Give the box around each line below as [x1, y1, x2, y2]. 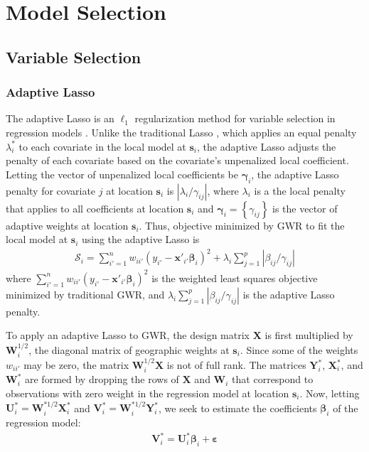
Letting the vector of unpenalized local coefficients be [6, 166, 238, 181]
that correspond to [232, 372, 314, 387]
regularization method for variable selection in [134, 111, 336, 126]
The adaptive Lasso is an [6, 111, 114, 126]
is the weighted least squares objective [151, 270, 318, 285]
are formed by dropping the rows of [25, 372, 179, 387]
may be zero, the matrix [23, 357, 129, 372]
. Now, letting [299, 386, 360, 401]
